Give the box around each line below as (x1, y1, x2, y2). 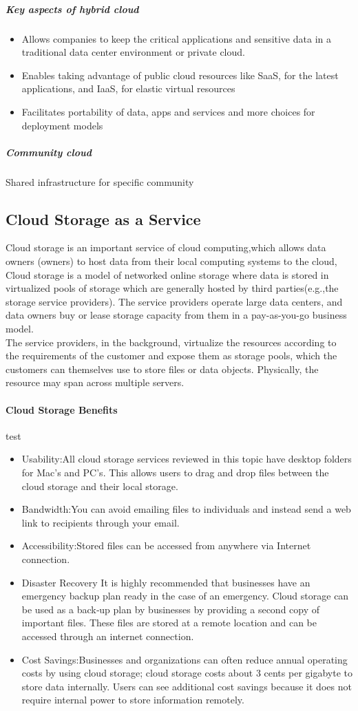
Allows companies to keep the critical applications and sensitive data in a (21, 31, 331, 45)
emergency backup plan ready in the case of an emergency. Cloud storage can (21, 588, 349, 603)
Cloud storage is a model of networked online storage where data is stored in (6, 267, 329, 282)
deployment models (21, 118, 103, 132)
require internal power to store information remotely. (21, 692, 244, 707)
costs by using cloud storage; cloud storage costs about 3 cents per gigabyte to (21, 666, 352, 680)
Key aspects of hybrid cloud (6, 1, 139, 16)
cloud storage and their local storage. (21, 478, 178, 493)
